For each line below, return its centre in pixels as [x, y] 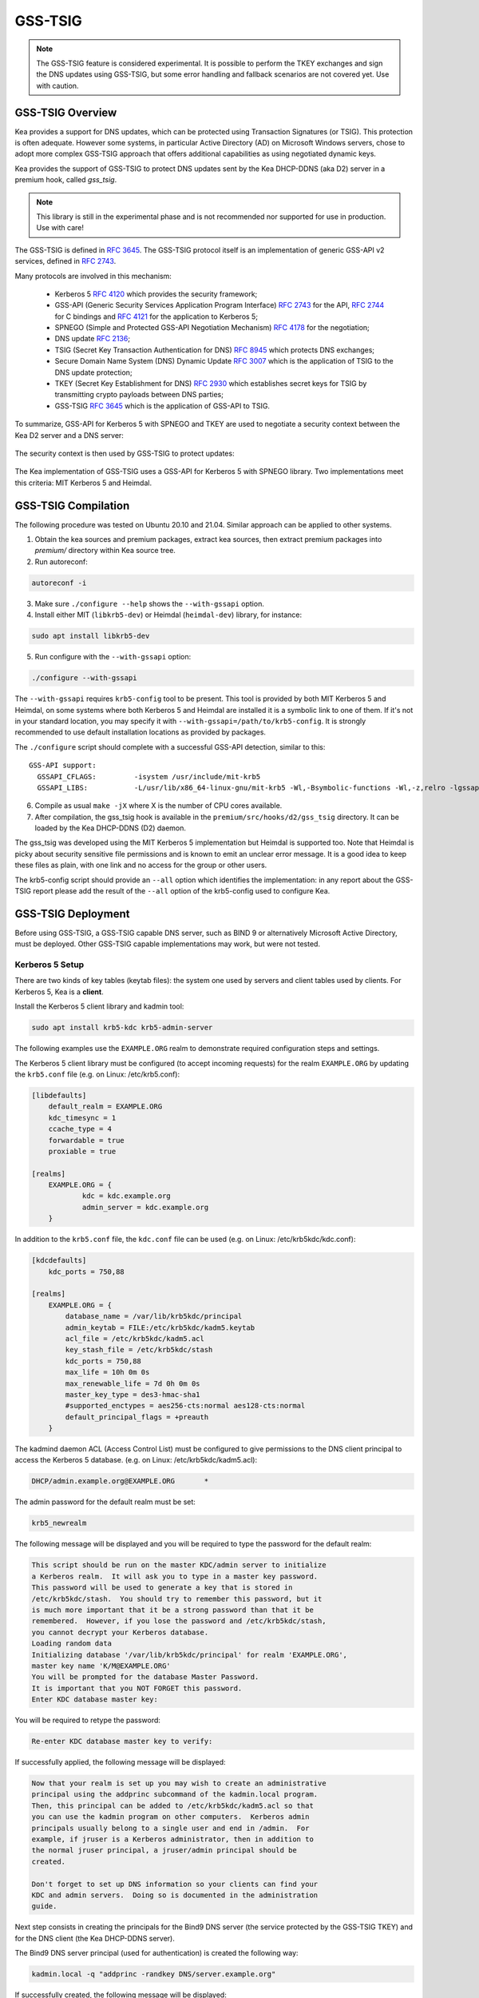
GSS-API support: [63, 766]
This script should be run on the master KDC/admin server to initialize [179, 1565]
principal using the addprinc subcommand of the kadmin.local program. [175, 1795]
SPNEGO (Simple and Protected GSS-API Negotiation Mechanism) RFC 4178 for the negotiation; [212, 328]
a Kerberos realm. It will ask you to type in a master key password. [175, 1576]
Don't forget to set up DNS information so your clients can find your [175, 1884]
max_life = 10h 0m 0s [107, 1372]
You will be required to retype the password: [88, 1720]
